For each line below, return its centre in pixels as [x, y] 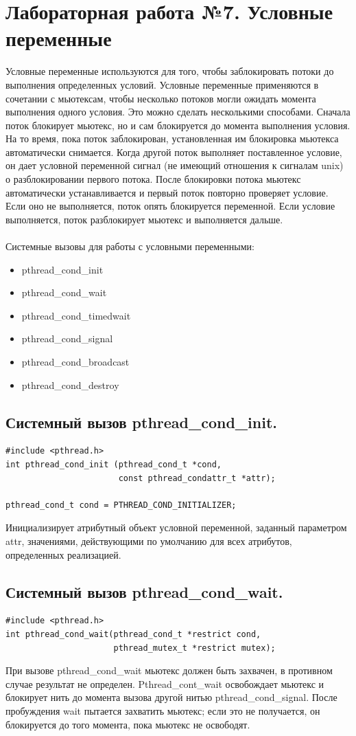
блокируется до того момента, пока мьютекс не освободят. [128, 724]
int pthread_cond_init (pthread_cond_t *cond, [114, 464]
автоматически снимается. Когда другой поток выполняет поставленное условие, [174, 152]
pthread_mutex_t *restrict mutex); [194, 648]
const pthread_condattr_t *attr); [197, 478]
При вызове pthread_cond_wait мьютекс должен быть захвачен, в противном [169, 670]
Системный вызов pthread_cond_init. [142, 422]
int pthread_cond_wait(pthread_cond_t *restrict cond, [133, 634]
